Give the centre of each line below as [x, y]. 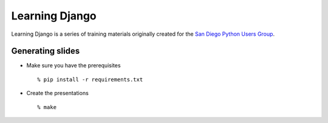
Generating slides [46, 51]
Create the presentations [58, 93]
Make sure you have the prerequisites [73, 65]
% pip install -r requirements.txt [90, 79]
